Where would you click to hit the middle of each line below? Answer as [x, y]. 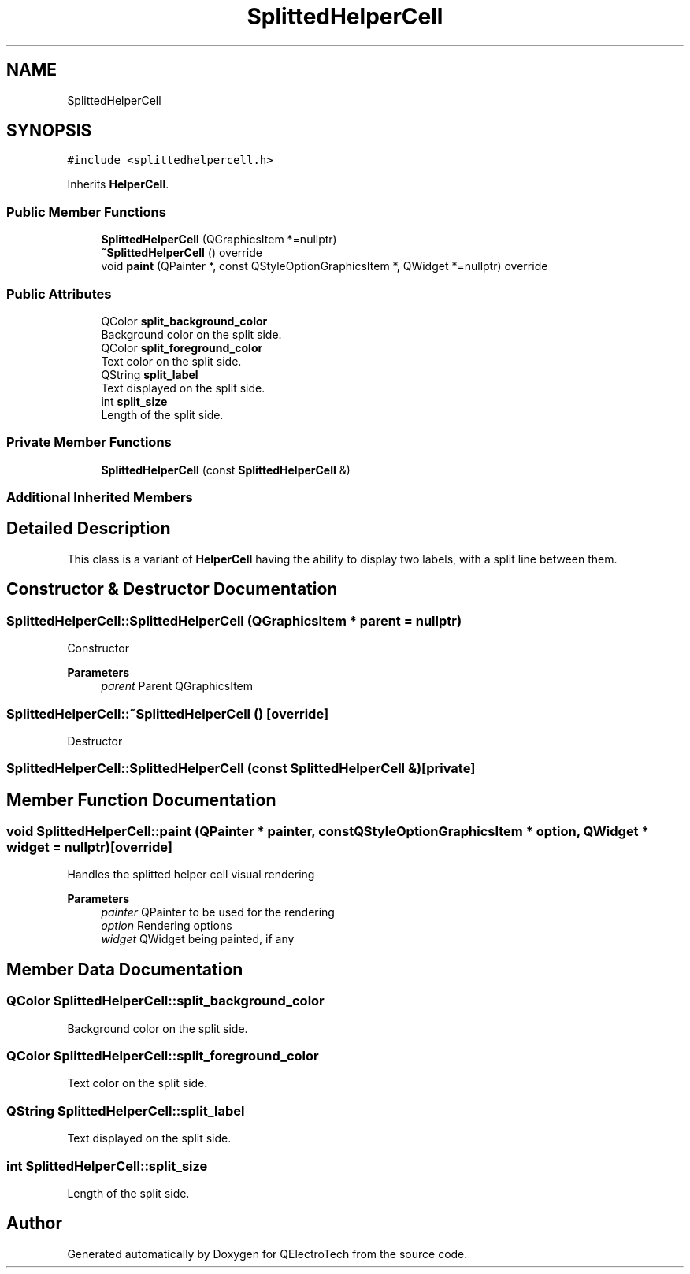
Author [34, 1224]
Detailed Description [89, 529]
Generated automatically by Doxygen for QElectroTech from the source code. [267, 1254]
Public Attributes [59, 293]
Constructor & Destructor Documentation [172, 589]
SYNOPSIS [49, 131]
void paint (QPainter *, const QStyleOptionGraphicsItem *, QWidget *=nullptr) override [325, 266]
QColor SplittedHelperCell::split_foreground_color [163, 1056]
